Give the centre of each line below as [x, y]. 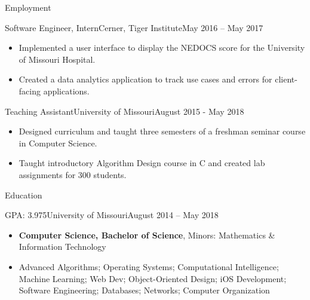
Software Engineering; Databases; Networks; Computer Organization [144, 290]
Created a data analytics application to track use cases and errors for [145, 79]
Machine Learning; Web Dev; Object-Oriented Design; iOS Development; [153, 278]
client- [286, 79]
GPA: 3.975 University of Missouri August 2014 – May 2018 [112, 215]
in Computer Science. [58, 143]
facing [30, 91]
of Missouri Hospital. [57, 59]
